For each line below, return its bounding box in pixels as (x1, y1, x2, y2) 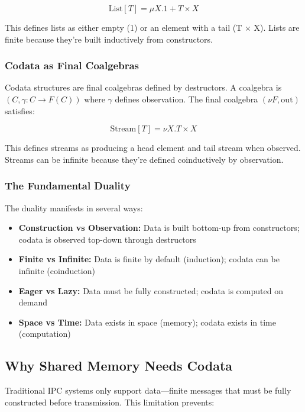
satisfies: (5, 104, 35, 117)
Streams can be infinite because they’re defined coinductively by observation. (5, 153, 284, 165)
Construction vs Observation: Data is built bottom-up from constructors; (18, 221, 300, 234)
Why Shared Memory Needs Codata (5, 356, 233, 375)
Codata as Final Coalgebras (5, 58, 139, 73)
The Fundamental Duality (5, 178, 131, 193)
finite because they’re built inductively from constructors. (5, 33, 213, 45)
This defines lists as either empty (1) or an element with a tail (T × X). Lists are (5, 21, 300, 33)
